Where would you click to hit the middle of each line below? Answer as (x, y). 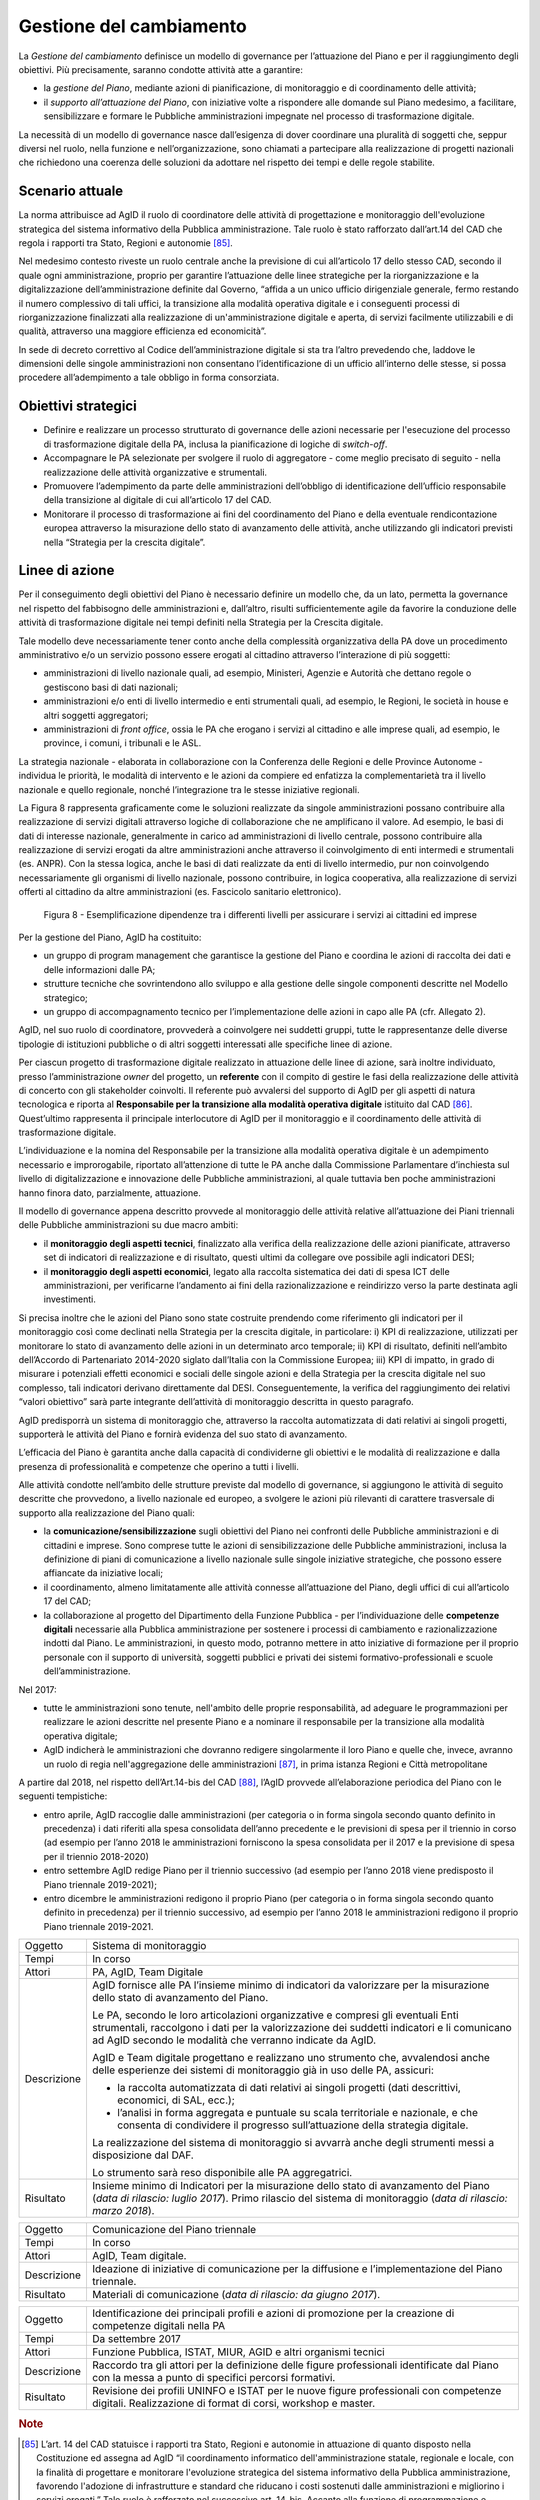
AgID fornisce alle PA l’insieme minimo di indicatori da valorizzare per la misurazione (290, 1985)
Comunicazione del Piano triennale (174, 2230)
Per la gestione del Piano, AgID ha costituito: (110, 937)
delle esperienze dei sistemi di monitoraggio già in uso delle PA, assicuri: (263, 2070)
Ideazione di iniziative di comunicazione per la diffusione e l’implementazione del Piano (297, 2269)
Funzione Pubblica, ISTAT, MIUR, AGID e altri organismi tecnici (238, 2352)
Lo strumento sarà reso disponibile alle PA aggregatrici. (222, 2173)
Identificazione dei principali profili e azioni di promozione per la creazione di (273, 2313)
